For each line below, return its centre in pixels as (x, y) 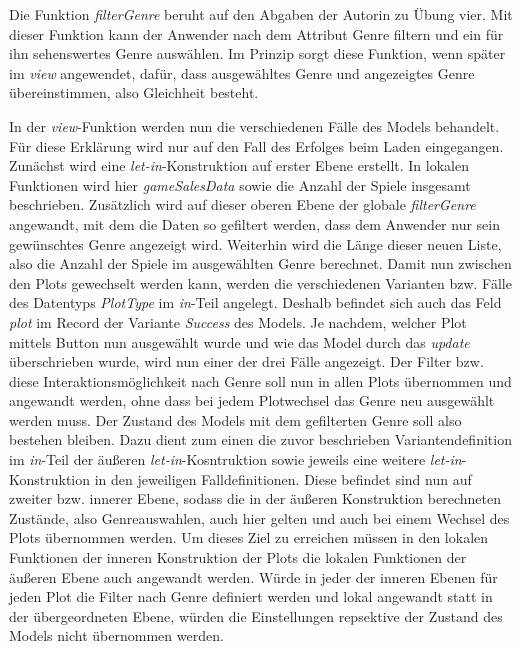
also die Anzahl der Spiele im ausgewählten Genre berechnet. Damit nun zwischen (260, 263)
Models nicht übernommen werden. (116, 635)
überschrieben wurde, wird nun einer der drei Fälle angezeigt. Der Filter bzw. (246, 361)
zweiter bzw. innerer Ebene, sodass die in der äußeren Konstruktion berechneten (255, 498)
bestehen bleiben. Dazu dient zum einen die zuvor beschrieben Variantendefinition (260, 439)
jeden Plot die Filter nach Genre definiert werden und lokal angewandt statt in (251, 596)
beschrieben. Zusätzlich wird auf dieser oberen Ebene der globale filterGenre (242, 204)
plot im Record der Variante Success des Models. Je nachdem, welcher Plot (238, 321)
